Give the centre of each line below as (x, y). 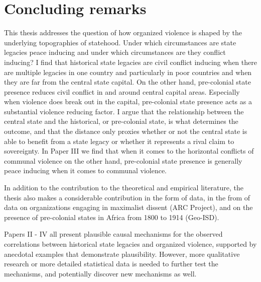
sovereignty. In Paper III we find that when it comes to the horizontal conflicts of (129, 151)
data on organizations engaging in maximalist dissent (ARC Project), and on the (128, 207)
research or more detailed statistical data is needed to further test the (111, 264)
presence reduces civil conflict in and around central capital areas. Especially (122, 91)
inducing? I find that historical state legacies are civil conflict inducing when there (130, 62)
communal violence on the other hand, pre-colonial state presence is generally (123, 160)
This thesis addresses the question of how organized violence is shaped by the (123, 32)
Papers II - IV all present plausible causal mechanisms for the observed (113, 234)
